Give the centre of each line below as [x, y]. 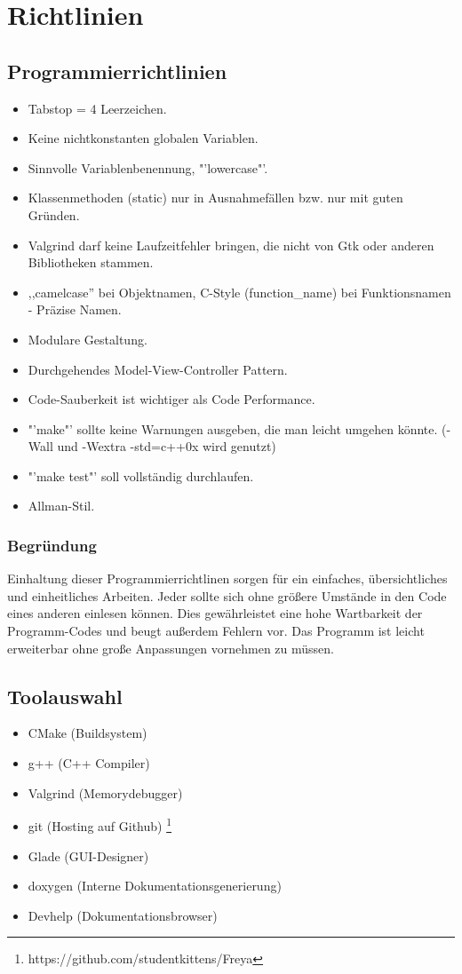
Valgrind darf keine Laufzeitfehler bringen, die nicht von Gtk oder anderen [231, 245]
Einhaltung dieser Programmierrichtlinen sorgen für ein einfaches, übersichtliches [227, 578]
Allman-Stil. [61, 506]
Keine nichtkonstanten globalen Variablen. [143, 138]
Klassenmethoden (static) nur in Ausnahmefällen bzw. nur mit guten [215, 198]
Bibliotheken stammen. [91, 262]
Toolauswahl [65, 696]
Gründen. [54, 214]
